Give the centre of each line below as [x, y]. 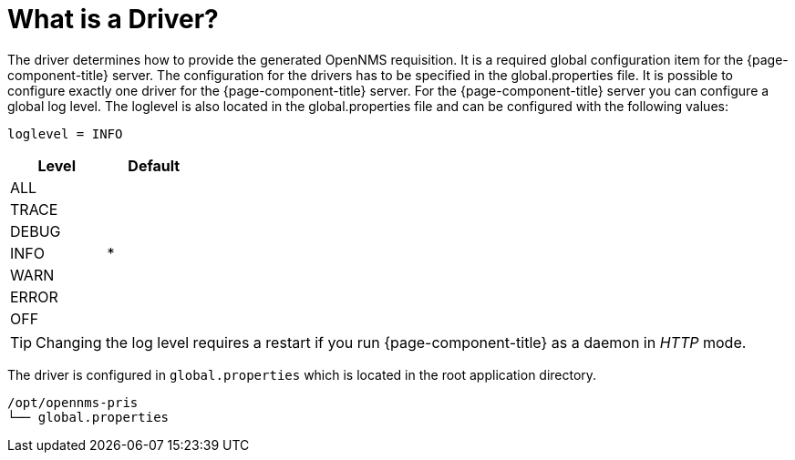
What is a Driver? [113, 19]
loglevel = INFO [65, 133]
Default [154, 165]
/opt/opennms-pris [73, 402]
